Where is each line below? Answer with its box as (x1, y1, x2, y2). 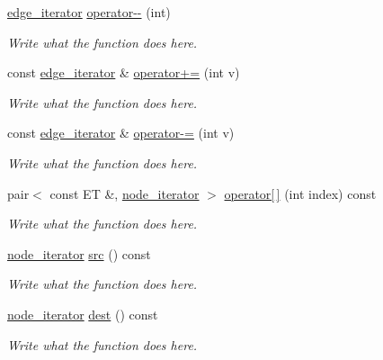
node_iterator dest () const (7, 304, 158, 323)
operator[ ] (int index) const (224, 184, 377, 202)
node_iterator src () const (7, 244, 151, 263)
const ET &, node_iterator (49, 184, 200, 202)
